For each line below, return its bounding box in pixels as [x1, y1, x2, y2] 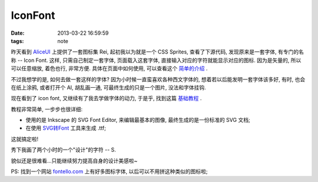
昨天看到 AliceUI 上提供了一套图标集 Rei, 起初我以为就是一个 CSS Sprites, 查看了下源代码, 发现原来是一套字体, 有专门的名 [11, 48, 304, 55]
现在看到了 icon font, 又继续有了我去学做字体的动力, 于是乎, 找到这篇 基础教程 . [11, 95, 202, 102]
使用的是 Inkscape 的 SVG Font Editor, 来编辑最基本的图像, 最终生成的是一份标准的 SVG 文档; [25, 117, 250, 124]
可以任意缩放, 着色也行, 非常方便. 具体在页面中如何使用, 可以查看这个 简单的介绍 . [11, 65, 208, 72]
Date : [11, 29, 25, 37]
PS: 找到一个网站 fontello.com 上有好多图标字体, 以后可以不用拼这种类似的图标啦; [11, 168, 208, 175]
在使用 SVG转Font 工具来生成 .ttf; [25, 124, 106, 132]
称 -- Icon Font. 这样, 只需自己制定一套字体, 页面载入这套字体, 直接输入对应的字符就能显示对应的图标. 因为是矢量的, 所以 [11, 57, 302, 64]
